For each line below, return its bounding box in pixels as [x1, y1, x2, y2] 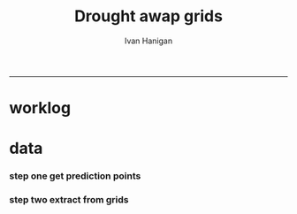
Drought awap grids [73, 6, 224, 27]
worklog [9, 98, 72, 118]
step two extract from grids [9, 194, 129, 206]
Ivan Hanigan [124, 35, 173, 46]
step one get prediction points [9, 170, 141, 182]
